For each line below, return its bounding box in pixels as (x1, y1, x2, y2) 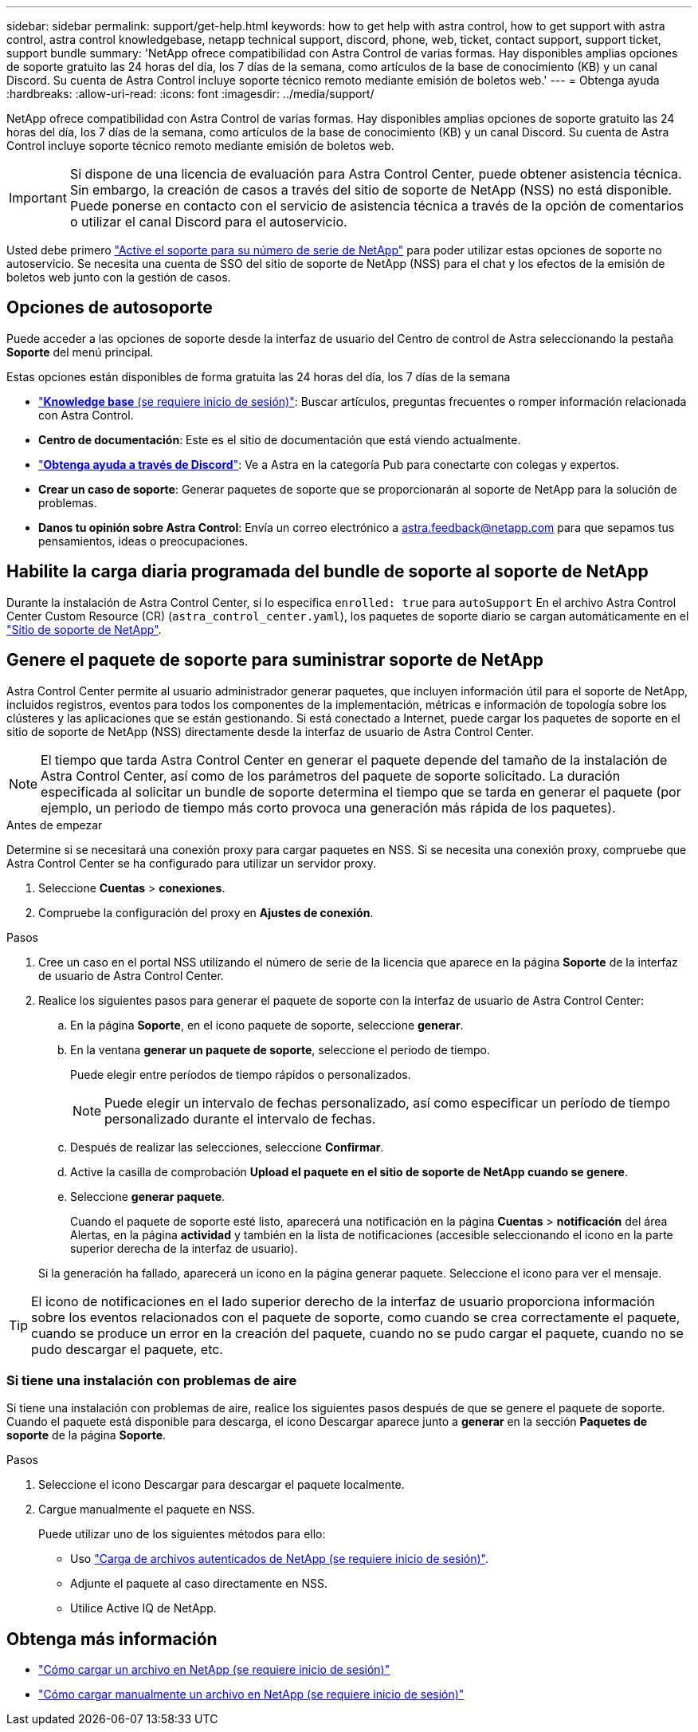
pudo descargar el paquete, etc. (31, 1340, 223, 1357)
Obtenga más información (6, 1628, 218, 1649)
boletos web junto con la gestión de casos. (6, 270, 231, 284)
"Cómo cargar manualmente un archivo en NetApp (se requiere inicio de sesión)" (38, 1687, 465, 1702)
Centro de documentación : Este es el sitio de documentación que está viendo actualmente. (38, 432, 521, 447)
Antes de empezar (6, 817, 103, 832)
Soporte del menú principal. (6, 344, 154, 359)
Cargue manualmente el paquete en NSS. (38, 1502, 255, 1517)
